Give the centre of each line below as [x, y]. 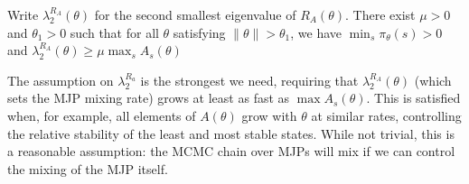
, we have [316, 32]
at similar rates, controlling [386, 115]
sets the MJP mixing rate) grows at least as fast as [149, 98]
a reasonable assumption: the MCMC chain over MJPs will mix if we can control [231, 151]
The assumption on [61, 80]
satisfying [199, 32]
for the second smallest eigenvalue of [195, 14]
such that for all [114, 32]
